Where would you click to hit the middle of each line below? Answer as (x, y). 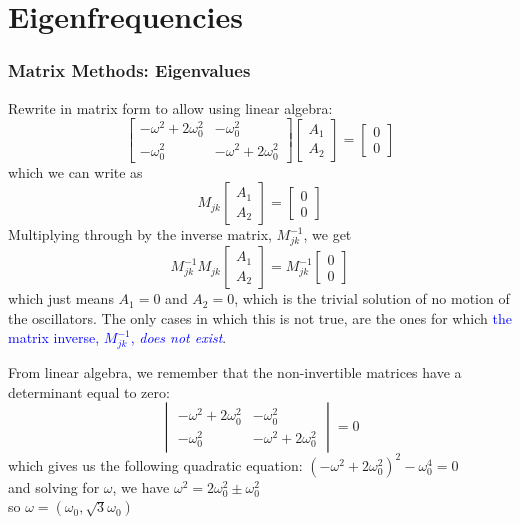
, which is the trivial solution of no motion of (372, 298)
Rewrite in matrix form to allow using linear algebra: (170, 107)
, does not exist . (178, 337)
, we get (327, 234)
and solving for (54, 486)
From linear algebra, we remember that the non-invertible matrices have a (235, 371)
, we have (141, 486)
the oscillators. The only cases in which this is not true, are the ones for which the (260, 317)
